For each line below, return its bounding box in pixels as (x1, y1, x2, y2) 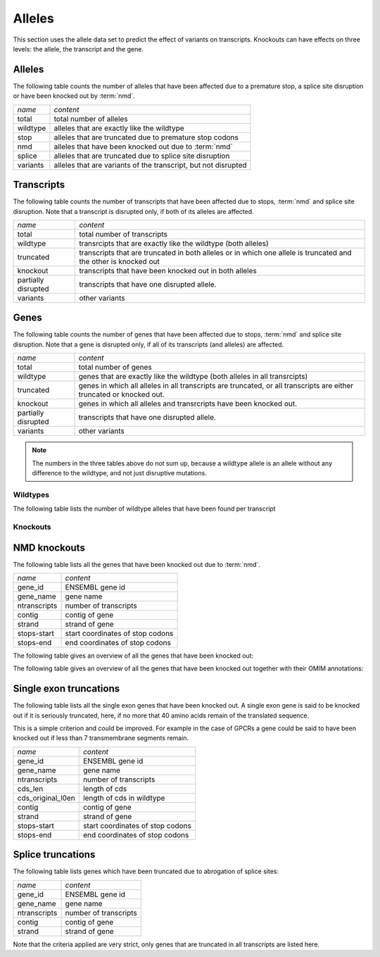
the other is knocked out (78, 256, 160, 266)
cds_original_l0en (17, 793, 75, 803)
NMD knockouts (13, 542, 86, 553)
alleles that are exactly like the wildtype (53, 123, 184, 133)
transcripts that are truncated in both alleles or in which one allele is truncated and (78, 247, 352, 257)
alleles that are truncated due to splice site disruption (53, 151, 230, 161)
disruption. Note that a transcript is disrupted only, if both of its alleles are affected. (13, 207, 254, 215)
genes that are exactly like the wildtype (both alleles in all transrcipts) (78, 372, 308, 382)
